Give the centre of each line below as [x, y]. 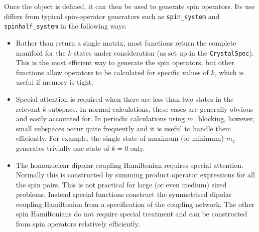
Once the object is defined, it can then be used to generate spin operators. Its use [129, 6]
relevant [28, 108]
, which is [229, 72]
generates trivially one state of [62, 148]
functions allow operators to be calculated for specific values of [112, 72]
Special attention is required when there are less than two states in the [125, 98]
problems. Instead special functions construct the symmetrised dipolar [124, 194]
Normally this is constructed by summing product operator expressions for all [135, 175]
